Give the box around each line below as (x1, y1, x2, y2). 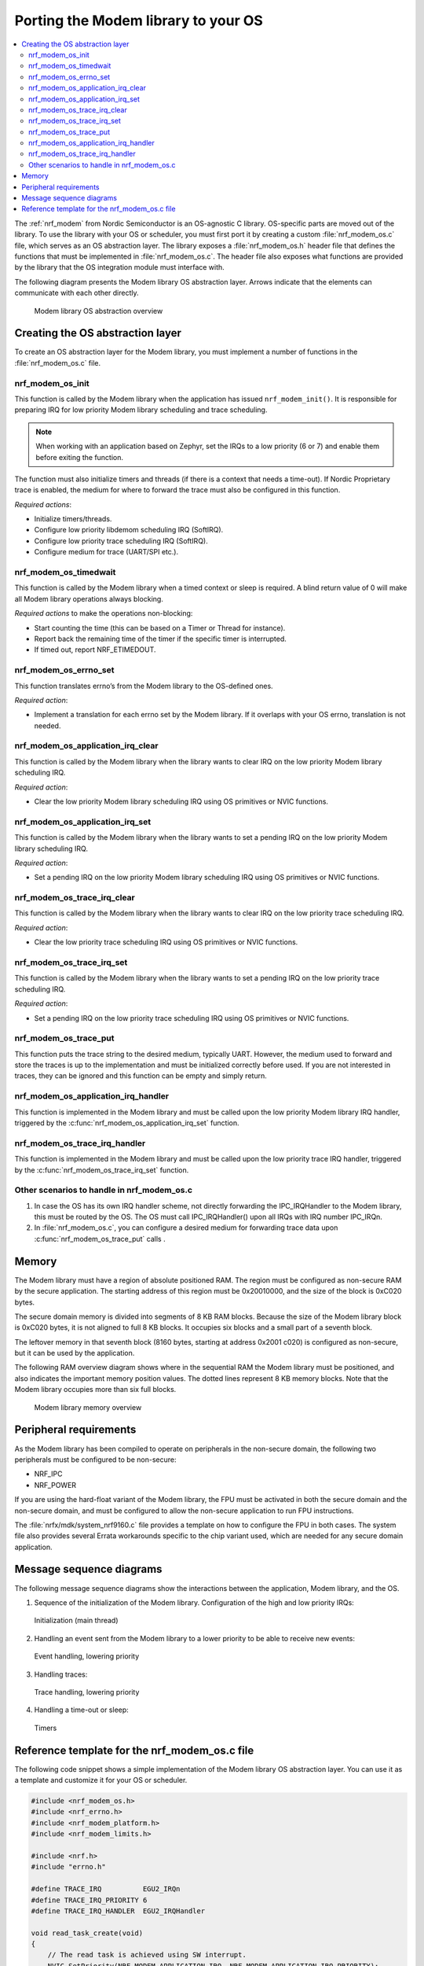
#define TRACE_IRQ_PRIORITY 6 (31, 1895, 148, 1905)
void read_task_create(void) (31, 1928, 144, 1938)
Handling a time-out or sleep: (34, 1705, 129, 1714)
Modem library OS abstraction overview (34, 306, 163, 315)
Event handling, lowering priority (34, 1651, 140, 1661)
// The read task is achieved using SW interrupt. (47, 1950, 247, 1960)
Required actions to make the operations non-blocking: (14, 609, 193, 618)
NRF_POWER (34, 1480, 77, 1489)
